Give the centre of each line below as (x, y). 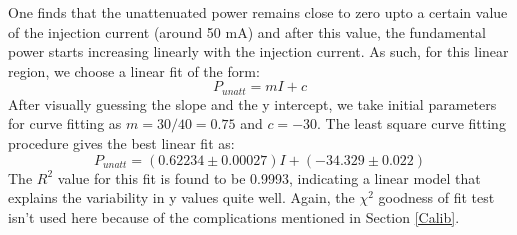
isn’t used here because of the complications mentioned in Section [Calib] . (234, 216)
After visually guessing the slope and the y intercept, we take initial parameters (252, 103)
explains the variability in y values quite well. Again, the (181, 197)
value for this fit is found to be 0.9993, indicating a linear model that (269, 177)
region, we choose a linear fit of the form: (134, 70)
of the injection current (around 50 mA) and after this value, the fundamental (247, 31)
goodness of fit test (436, 197)
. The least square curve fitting (411, 123)
